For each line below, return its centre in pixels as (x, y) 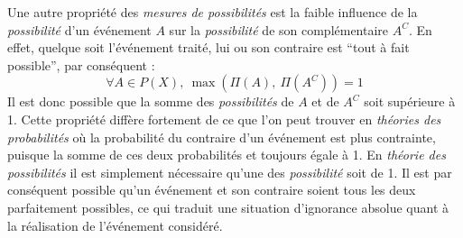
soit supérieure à (410, 101)
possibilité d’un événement (79, 29)
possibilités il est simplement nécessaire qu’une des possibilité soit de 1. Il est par (230, 172)
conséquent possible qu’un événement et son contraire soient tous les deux (212, 190)
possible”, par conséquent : (81, 64)
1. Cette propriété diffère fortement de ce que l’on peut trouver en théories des (224, 119)
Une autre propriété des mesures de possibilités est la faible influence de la (213, 12)
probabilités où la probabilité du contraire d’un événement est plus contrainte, (222, 137)
